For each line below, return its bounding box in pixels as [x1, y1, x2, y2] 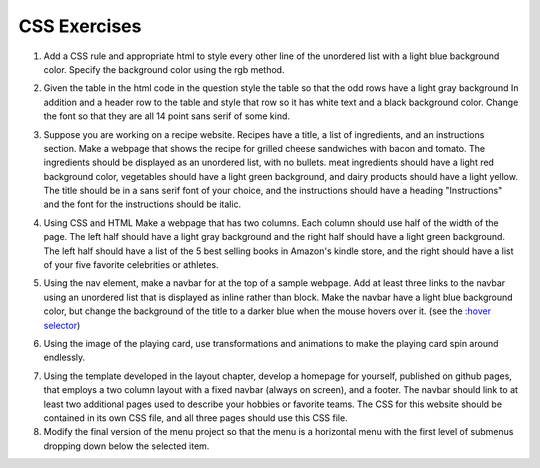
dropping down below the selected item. [43, 440, 210, 452]
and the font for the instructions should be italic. [43, 198, 242, 210]
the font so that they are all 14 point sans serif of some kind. [43, 110, 290, 122]
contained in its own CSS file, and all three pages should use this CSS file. [43, 411, 349, 424]
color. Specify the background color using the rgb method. [43, 63, 285, 75]
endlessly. [43, 351, 86, 364]
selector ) [43, 319, 81, 331]
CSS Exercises [18, 15, 142, 37]
